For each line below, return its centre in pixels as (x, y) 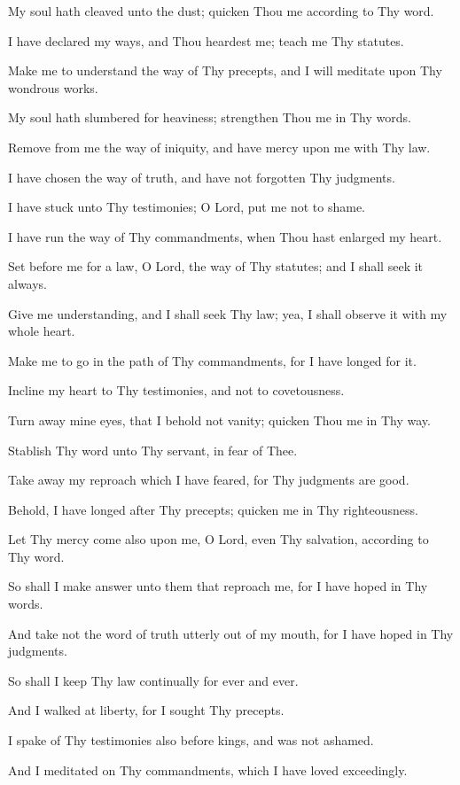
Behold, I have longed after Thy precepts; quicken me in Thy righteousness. (213, 509)
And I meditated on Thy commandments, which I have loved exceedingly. (208, 769)
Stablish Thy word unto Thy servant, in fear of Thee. (153, 450)
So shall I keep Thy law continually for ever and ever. (153, 680)
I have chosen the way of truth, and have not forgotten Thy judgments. (202, 177)
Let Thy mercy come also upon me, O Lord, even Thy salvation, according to (218, 539)
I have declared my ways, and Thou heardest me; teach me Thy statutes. (206, 40)
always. (28, 283)
